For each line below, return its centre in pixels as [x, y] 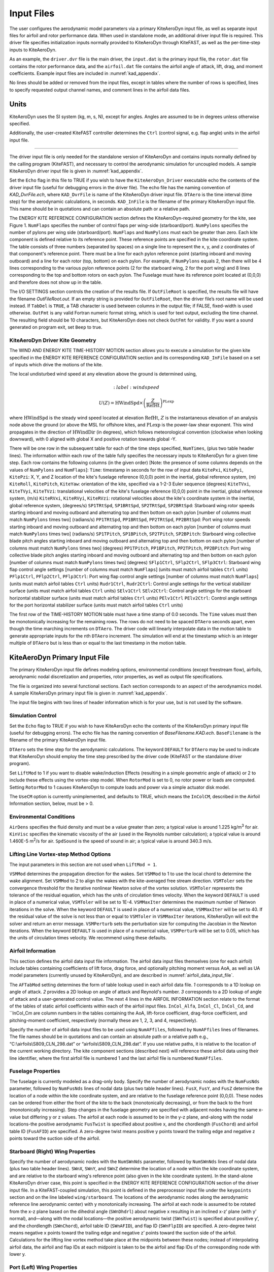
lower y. [18, 1254]
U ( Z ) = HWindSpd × [121, 403]
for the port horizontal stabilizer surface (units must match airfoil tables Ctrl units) [96, 605]
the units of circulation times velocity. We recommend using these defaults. [88, 938]
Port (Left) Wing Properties [43, 1267]
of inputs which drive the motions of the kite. [56, 365]
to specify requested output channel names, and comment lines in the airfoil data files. [100, 90]
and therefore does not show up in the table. [56, 282]
